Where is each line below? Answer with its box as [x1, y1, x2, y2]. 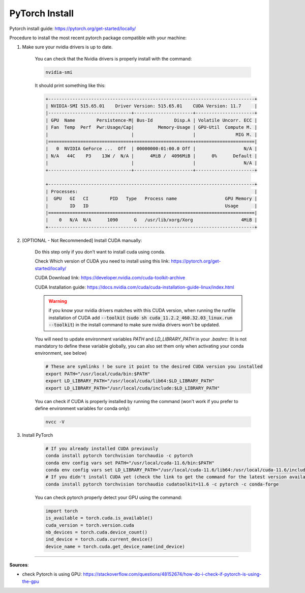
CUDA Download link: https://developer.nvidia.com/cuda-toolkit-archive [35, 275, 186, 281]
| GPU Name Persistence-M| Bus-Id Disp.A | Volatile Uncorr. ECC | [45, 117, 258, 123]
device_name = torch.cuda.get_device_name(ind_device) [45, 544, 185, 549]
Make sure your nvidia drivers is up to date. [22, 44, 113, 50]
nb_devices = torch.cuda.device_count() [45, 529, 147, 535]
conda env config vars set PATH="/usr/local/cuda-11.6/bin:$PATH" [45, 460, 215, 466]
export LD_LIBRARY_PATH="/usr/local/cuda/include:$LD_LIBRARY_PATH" [45, 385, 220, 391]
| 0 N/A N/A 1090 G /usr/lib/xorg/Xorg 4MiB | [45, 217, 258, 223]
